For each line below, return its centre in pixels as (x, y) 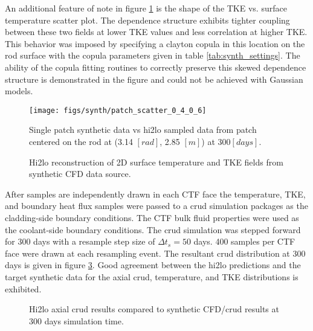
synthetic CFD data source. (80, 174)
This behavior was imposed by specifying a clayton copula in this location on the (155, 43)
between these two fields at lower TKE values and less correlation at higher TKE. (156, 32)
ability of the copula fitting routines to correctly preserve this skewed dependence (156, 67)
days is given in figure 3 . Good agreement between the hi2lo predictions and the (153, 265)
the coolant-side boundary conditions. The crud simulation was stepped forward (153, 229)
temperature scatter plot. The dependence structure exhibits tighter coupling (147, 20)
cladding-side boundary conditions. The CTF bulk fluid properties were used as (152, 217)
